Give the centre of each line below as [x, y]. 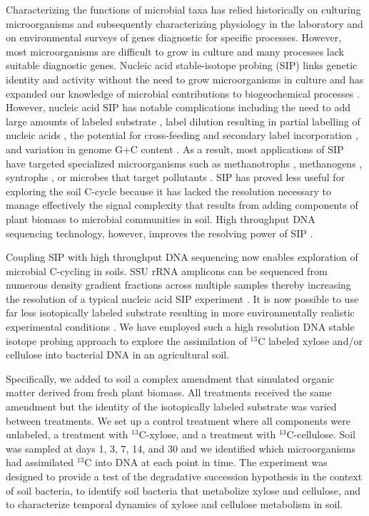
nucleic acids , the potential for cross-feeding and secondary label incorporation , [182, 135]
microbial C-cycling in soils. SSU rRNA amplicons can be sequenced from [167, 270]
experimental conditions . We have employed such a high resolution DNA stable [180, 327]
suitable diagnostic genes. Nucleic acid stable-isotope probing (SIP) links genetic [182, 65]
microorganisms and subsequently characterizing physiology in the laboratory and [184, 23]
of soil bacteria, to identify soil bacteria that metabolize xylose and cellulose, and [183, 490]
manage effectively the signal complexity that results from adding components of [182, 205]
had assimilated [40, 462]
